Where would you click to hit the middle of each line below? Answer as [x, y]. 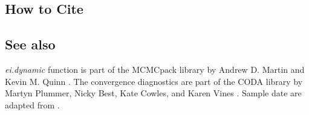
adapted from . [32, 104]
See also [30, 44]
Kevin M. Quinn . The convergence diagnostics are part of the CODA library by [154, 81]
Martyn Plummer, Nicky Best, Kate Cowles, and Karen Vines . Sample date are [153, 93]
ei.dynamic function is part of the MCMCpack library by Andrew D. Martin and [155, 69]
